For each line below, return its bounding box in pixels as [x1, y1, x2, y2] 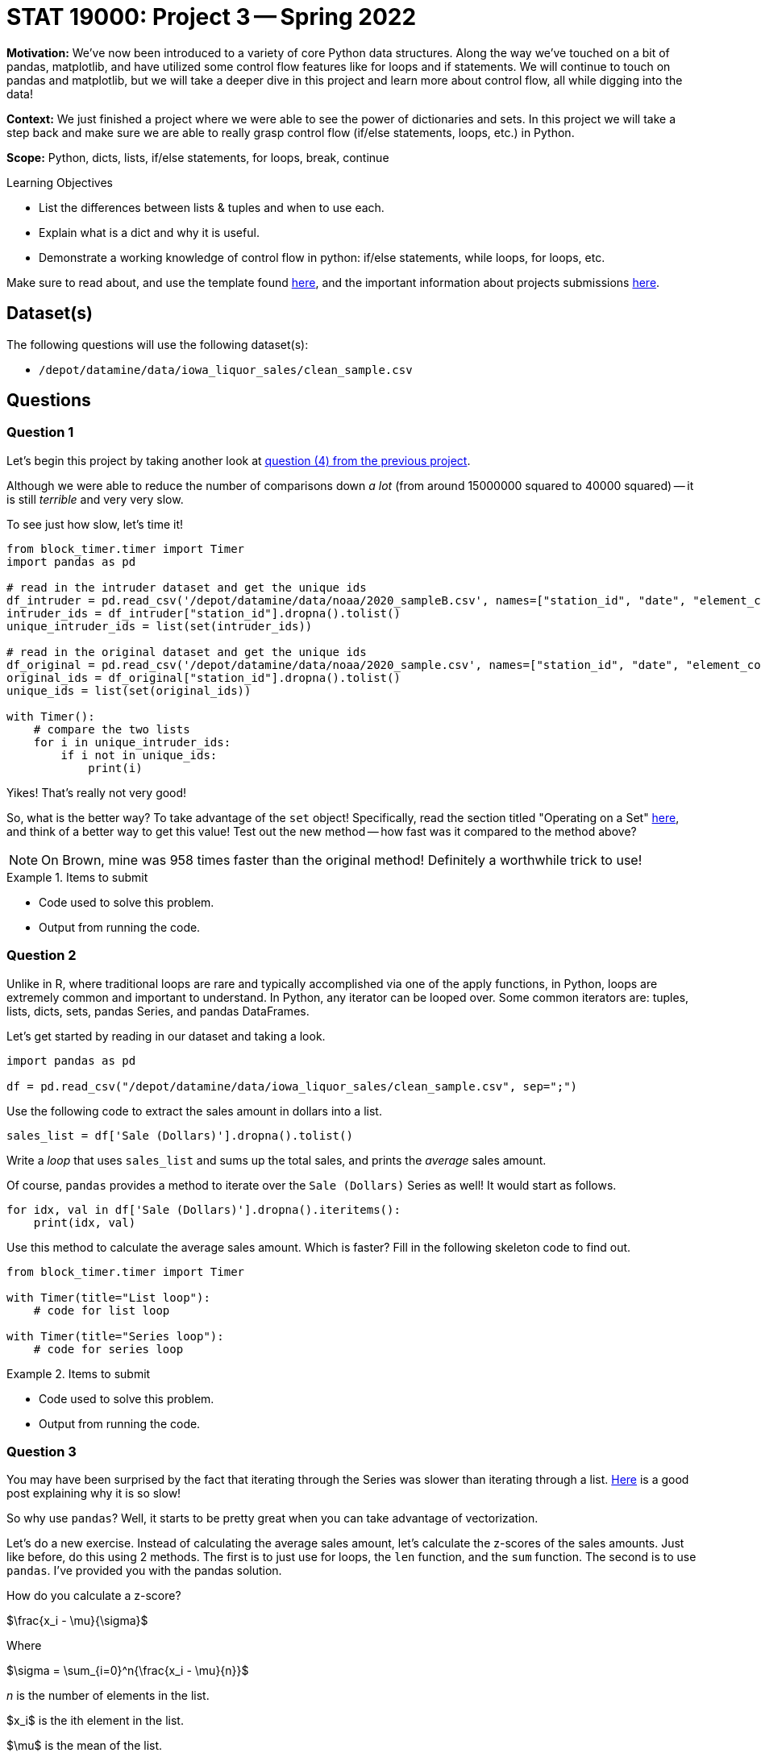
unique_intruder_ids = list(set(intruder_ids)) [6, 619, 313, 633]
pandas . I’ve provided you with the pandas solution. [6, 1564, 282, 1578]
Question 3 [6, 1443, 77, 1460]
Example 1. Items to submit [6, 870, 148, 884]
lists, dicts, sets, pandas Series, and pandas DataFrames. [6, 1003, 310, 1018]
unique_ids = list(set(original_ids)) [6, 683, 252, 697]
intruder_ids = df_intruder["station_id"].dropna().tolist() [6, 606, 401, 620]
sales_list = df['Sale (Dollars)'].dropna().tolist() [6, 1128, 353, 1142]
